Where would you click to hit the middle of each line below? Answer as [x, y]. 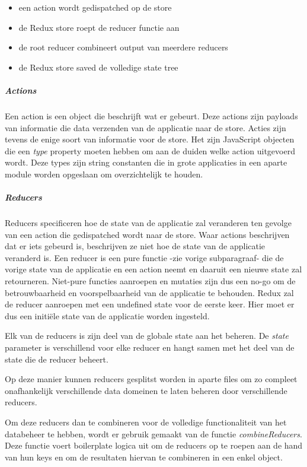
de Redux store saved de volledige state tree [98, 67]
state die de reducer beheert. [57, 359]
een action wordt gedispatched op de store [95, 7]
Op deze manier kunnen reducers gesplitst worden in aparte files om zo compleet [151, 379]
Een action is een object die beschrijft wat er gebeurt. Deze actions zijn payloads [151, 115]
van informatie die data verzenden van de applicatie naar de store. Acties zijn [145, 127]
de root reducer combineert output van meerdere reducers [123, 47]
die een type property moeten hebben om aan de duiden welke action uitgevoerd [150, 150]
